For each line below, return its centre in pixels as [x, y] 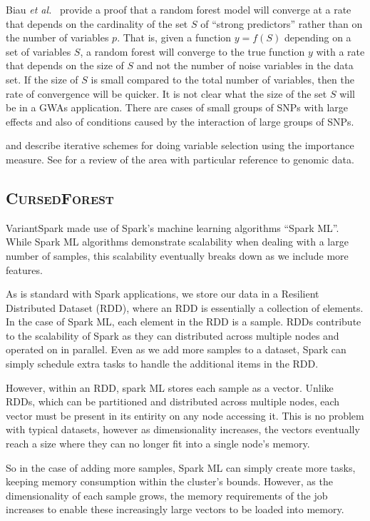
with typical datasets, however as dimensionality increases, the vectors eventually [183, 429]
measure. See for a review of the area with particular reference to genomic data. [180, 159]
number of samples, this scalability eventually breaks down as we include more [177, 255]
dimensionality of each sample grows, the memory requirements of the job [167, 495]
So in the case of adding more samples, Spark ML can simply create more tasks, [181, 467]
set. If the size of [42, 79]
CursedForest [60, 197]
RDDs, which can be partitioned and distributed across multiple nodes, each [173, 401]
